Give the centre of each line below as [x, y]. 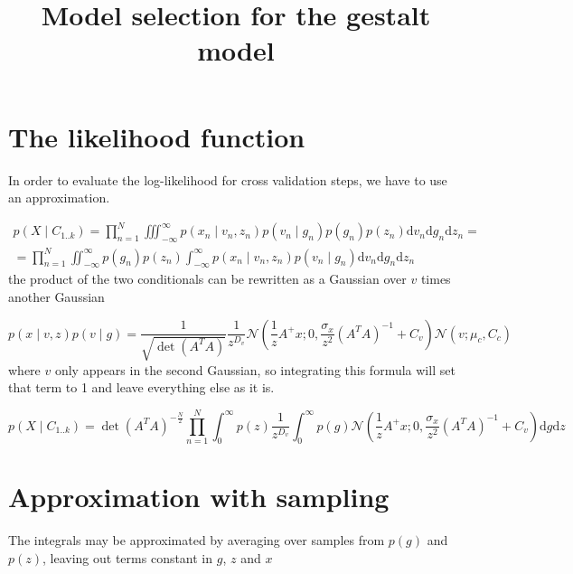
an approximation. [59, 198]
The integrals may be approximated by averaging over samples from [197, 540]
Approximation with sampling [199, 497]
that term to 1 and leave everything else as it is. [141, 387]
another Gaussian [56, 296]
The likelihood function [157, 136]
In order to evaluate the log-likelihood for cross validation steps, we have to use [228, 179]
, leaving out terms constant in [128, 558]
